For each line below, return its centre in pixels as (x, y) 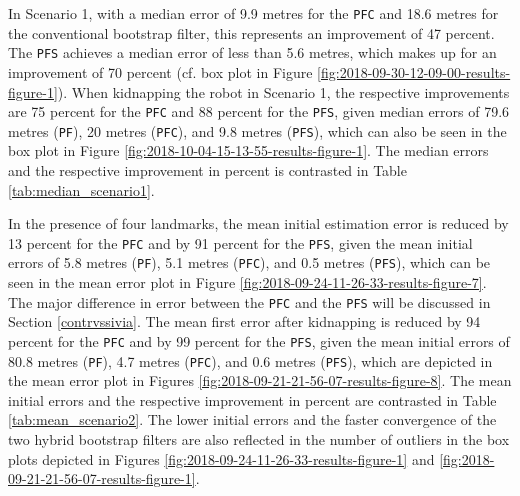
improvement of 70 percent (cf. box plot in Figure (160, 71)
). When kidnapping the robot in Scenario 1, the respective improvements (283, 91)
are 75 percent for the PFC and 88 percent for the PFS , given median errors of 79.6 (259, 111)
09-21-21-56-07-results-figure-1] (102, 478)
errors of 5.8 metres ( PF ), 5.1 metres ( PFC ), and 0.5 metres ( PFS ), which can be (249, 262)
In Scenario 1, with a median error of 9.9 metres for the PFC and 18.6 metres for (253, 13)
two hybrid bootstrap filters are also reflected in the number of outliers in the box (259, 439)
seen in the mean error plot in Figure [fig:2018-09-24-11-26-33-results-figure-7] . (247, 282)
